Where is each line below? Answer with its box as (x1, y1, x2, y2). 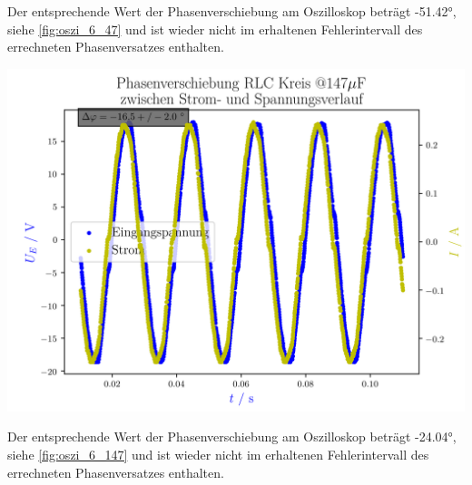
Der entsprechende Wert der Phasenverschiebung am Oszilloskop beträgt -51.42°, (7, 2, 457, 20)
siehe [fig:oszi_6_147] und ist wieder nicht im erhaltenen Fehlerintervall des (7, 444, 429, 463)
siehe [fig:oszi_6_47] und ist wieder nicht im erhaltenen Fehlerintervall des (7, 19, 423, 38)
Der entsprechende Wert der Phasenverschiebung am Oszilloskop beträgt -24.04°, (7, 427, 457, 446)
